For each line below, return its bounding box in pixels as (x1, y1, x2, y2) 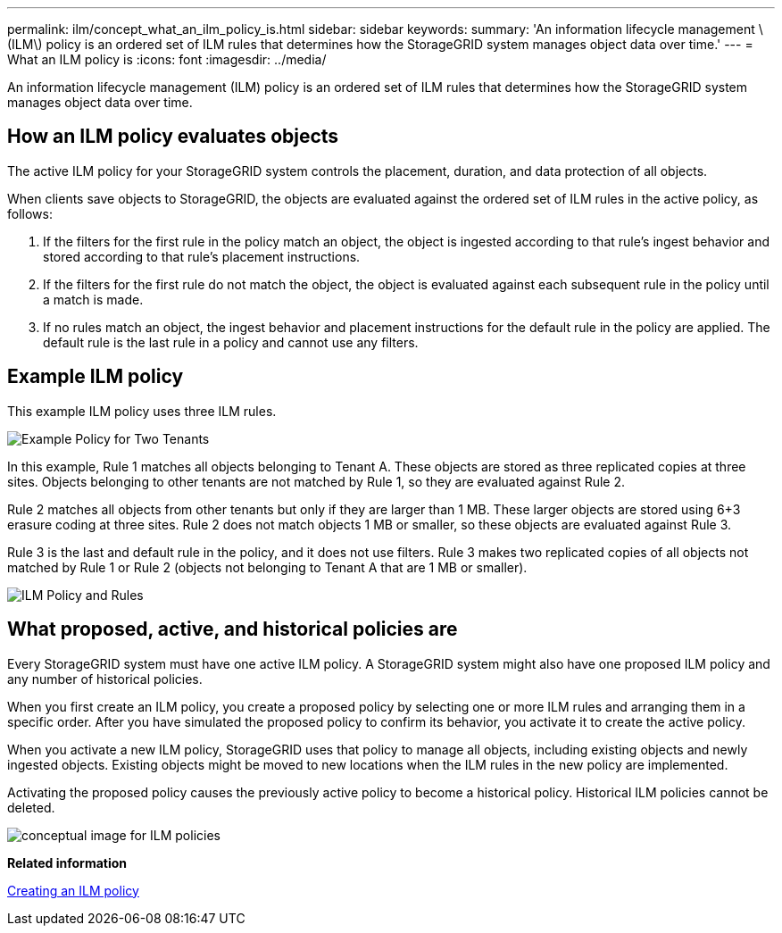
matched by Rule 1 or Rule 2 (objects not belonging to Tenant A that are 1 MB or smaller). (7, 559, 528, 575)
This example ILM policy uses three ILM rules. (7, 403, 277, 419)
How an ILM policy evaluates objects (7, 125, 339, 148)
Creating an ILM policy (7, 882, 139, 898)
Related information (7, 854, 128, 871)
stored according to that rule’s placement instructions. (43, 248, 361, 264)
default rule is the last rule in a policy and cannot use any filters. (43, 334, 419, 350)
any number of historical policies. (7, 671, 203, 687)
